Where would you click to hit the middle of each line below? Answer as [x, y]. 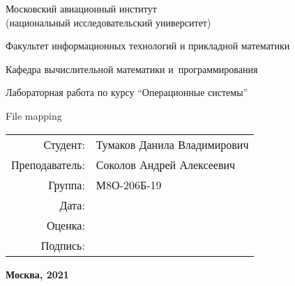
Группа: [67, 184]
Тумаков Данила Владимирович [172, 144]
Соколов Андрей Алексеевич [166, 164]
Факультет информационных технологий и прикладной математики [148, 46]
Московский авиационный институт [81, 8]
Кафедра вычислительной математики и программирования [132, 69]
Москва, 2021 [37, 274]
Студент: [64, 144]
